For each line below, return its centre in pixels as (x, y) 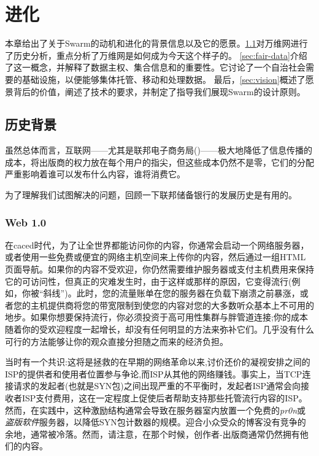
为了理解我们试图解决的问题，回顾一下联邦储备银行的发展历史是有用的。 (151, 195)
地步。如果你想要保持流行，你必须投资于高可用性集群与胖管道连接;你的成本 (156, 317)
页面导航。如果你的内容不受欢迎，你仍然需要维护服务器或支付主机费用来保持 (159, 269)
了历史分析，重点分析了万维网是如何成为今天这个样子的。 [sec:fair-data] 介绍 (156, 55)
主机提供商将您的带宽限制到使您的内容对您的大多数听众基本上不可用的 (172, 305)
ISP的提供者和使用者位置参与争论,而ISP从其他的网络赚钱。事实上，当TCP (154, 373)
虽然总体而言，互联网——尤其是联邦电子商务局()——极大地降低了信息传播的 (159, 150)
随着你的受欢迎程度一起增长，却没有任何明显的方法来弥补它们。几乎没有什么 (159, 329)
